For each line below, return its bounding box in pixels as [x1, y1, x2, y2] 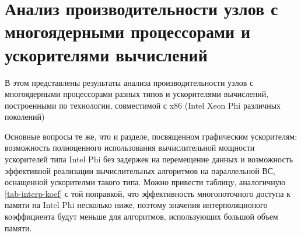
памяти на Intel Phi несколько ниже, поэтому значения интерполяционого [5, 199, 268, 211]
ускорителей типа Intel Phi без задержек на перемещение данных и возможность [5, 153, 293, 165]
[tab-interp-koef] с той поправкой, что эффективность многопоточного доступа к [5, 187, 290, 199]
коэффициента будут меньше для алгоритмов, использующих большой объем [5, 210, 278, 223]
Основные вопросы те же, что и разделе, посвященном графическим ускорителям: [5, 130, 297, 142]
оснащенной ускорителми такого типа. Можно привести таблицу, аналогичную [5, 176, 286, 188]
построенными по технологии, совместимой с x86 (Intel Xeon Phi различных [5, 99, 281, 111]
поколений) [5, 110, 45, 123]
